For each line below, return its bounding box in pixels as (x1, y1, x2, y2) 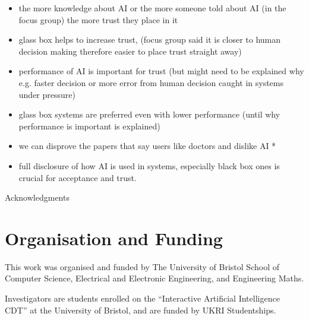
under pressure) (18, 88, 75, 100)
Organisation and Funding (5, 226, 223, 250)
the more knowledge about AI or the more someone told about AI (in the (18, 2, 286, 14)
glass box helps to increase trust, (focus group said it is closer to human (18, 33, 281, 46)
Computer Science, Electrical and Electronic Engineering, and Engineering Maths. (5, 272, 304, 284)
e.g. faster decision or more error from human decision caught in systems (18, 76, 283, 88)
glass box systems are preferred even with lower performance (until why (18, 108, 280, 121)
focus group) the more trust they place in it (18, 13, 178, 26)
